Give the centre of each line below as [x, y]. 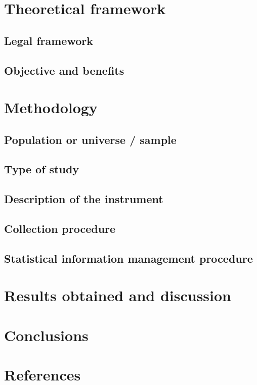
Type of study [42, 169]
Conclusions [46, 335]
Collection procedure [60, 229]
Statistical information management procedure [128, 258]
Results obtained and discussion [118, 295]
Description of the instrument [84, 199]
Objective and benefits [64, 70]
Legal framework [49, 40]
